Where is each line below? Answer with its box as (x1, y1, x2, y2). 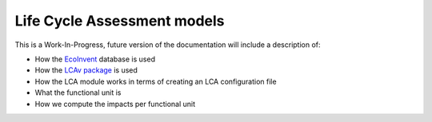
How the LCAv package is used (34, 65, 138, 75)
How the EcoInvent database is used (34, 54, 156, 64)
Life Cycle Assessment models (14, 12, 225, 30)
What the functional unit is (34, 88, 122, 97)
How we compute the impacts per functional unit (34, 99, 196, 108)
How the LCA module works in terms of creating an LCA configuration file (34, 77, 277, 86)
